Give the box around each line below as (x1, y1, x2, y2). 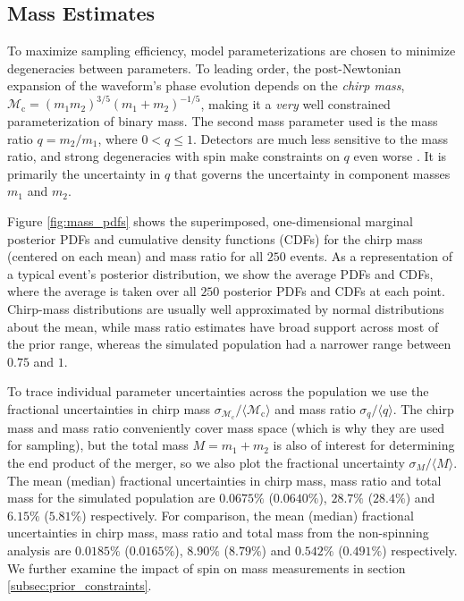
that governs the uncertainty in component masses (173, 164, 451, 182)
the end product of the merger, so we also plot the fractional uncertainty (7, 453, 405, 472)
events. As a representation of (290, 247, 452, 266)
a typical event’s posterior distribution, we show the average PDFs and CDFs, (7, 264, 434, 283)
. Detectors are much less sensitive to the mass (192, 129, 448, 148)
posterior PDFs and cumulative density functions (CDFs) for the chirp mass (7, 229, 423, 248)
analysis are (7, 541, 72, 559)
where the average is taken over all (7, 282, 197, 300)
